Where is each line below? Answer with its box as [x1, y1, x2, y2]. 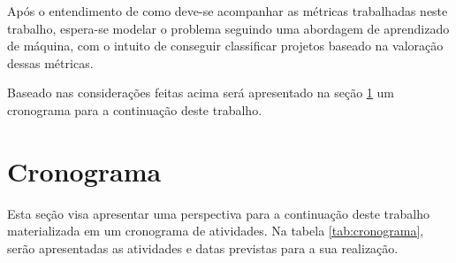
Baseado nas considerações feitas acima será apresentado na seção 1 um [7, 83, 394, 102]
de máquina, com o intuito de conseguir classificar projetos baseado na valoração [7, 36, 444, 55]
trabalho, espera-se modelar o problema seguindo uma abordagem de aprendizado [7, 19, 450, 37]
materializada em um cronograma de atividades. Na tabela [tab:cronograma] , [7, 221, 424, 240]
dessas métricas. [7, 53, 94, 72]
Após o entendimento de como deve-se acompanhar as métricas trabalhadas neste [7, 2, 448, 19]
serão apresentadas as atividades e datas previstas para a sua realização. [7, 238, 399, 257]
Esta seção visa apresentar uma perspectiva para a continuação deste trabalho [7, 204, 429, 222]
